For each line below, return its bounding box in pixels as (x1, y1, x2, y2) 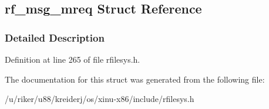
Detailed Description (5, 30, 105, 45)
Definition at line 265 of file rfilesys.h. (5, 53, 140, 65)
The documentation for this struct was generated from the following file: (5, 73, 265, 85)
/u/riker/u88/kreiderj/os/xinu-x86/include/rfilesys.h (5, 93, 194, 105)
